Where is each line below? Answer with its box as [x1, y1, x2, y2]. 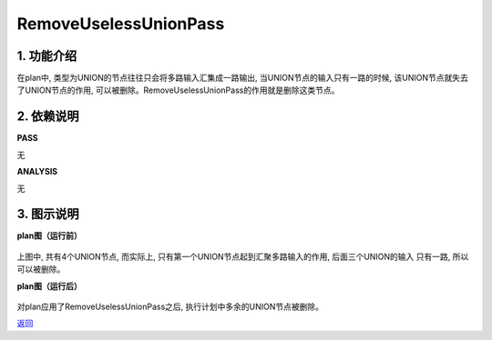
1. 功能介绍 [16, 48, 77, 64]
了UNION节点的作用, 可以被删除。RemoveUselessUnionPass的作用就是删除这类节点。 [16, 85, 340, 95]
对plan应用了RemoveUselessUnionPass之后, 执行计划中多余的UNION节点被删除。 [16, 301, 323, 312]
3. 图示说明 [16, 206, 79, 222]
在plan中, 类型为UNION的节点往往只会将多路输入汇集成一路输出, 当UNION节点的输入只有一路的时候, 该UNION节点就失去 [16, 73, 468, 84]
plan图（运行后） [16, 280, 82, 291]
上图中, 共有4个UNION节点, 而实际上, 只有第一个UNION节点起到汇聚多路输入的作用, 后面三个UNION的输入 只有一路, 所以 [16, 251, 469, 262]
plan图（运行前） [16, 230, 82, 241]
